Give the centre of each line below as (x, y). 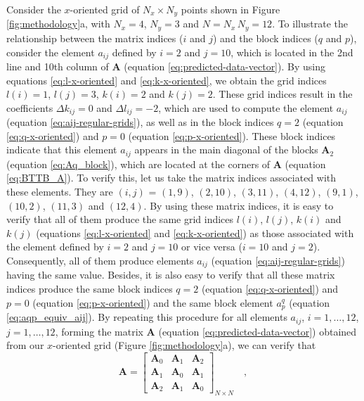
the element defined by (55, 247)
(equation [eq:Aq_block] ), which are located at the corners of (138, 164)
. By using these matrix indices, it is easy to (239, 205)
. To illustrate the (310, 24)
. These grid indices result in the (282, 94)
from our (25, 345)
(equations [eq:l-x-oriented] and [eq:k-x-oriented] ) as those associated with (195, 233)
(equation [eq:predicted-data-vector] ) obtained (258, 331)
